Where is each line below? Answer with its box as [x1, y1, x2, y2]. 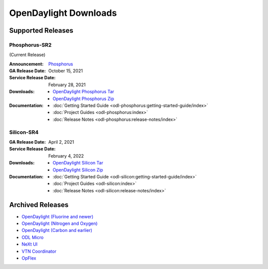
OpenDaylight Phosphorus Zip [53, 96, 114, 102]
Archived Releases [9, 201, 69, 209]
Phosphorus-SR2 [9, 41, 52, 48]
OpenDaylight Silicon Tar [53, 160, 104, 166]
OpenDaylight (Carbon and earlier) [21, 227, 93, 233]
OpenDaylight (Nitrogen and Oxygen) [21, 220, 98, 226]
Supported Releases [9, 26, 74, 35]
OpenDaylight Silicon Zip [53, 166, 104, 173]
